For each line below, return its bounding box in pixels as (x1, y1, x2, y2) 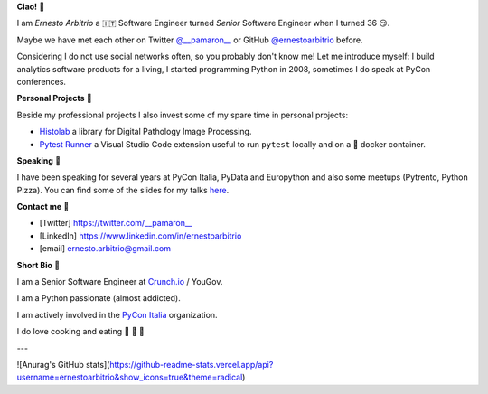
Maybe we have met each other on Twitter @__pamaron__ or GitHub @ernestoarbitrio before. (16, 34, 363, 45)
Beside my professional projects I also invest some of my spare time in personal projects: (16, 109, 348, 120)
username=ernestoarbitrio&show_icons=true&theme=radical (16, 371, 243, 383)
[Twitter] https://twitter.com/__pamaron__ (39, 218, 193, 229)
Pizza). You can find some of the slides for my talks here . (16, 184, 230, 195)
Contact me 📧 (16, 202, 70, 212)
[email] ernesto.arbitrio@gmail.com (39, 243, 172, 254)
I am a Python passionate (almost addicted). (16, 293, 181, 304)
